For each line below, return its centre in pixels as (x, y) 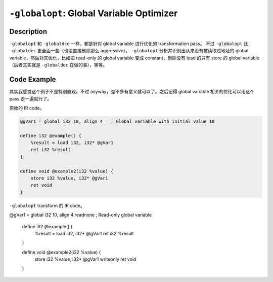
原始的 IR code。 (27, 108)
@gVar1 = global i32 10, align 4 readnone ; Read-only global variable (80, 215)
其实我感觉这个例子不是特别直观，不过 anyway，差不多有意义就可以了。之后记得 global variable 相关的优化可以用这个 (132, 92)
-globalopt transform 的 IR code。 (47, 205)
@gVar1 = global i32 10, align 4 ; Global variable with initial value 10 (117, 121)
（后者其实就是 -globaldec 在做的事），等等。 (58, 65)
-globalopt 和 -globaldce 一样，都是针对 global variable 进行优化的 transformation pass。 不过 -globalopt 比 (129, 44)
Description (28, 31)
